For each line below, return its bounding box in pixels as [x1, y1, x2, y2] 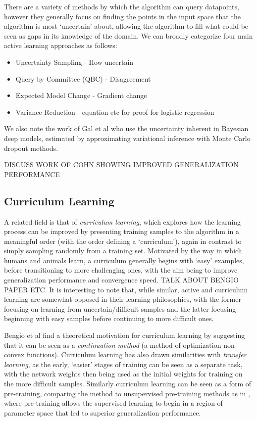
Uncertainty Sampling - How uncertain [15, 56, 134, 67]
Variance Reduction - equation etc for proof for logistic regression [15, 106, 214, 117]
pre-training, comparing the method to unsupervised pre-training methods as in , [4, 388, 250, 398]
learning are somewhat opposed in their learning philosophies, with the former [4, 294, 241, 304]
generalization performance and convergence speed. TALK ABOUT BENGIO [4, 275, 239, 285]
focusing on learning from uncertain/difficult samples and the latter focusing [4, 303, 236, 314]
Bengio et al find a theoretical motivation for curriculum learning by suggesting [4, 330, 245, 340]
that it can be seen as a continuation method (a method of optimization [4, 339, 221, 350]
